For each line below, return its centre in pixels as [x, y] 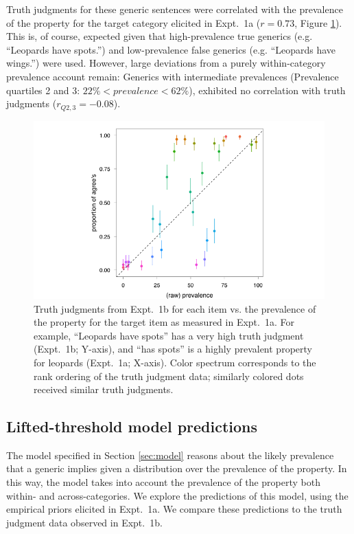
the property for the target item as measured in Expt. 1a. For [164, 322]
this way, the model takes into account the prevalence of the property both [163, 482]
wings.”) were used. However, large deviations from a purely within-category [166, 63]
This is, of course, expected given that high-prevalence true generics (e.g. [160, 36]
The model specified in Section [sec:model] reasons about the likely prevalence [170, 455]
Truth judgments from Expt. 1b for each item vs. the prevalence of [175, 308]
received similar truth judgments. [104, 389]
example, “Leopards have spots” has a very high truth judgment [169, 335]
